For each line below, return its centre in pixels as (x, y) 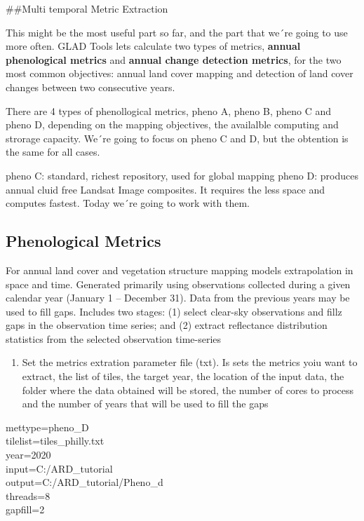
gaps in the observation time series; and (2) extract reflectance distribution (167, 325)
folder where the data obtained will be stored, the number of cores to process (188, 390)
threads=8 (28, 495)
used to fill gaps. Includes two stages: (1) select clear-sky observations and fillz (174, 311)
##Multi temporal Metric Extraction (87, 8)
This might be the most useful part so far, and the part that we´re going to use (177, 32)
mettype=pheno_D (47, 427)
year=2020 (28, 455)
